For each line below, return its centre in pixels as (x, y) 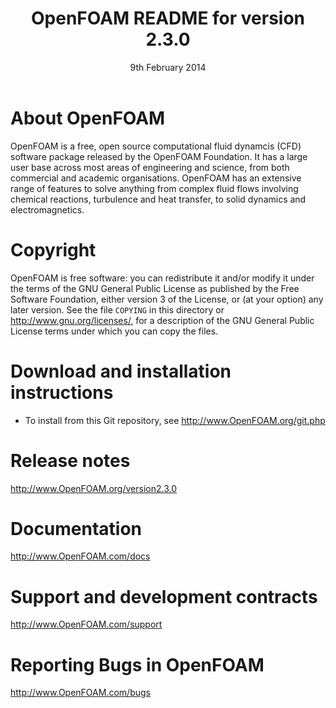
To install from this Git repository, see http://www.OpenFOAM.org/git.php (175, 420)
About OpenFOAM (88, 118)
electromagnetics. (47, 209)
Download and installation (121, 371)
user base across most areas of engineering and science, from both (150, 167)
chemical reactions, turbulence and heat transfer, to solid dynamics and (158, 199)
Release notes (70, 460)
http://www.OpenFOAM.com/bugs (80, 693)
